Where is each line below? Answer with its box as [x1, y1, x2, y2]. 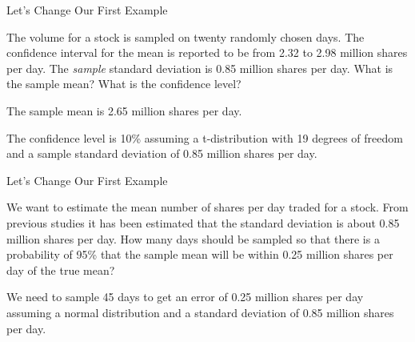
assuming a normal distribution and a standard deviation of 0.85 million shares [6, 304, 394, 320]
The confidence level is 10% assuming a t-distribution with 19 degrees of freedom [6, 129, 403, 146]
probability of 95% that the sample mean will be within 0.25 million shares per [6, 246, 393, 263]
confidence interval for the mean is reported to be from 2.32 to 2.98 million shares [6, 44, 408, 61]
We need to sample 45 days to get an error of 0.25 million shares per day [6, 288, 364, 305]
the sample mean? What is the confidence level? [6, 75, 241, 92]
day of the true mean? [6, 261, 115, 278]
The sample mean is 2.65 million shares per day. [6, 102, 242, 119]
